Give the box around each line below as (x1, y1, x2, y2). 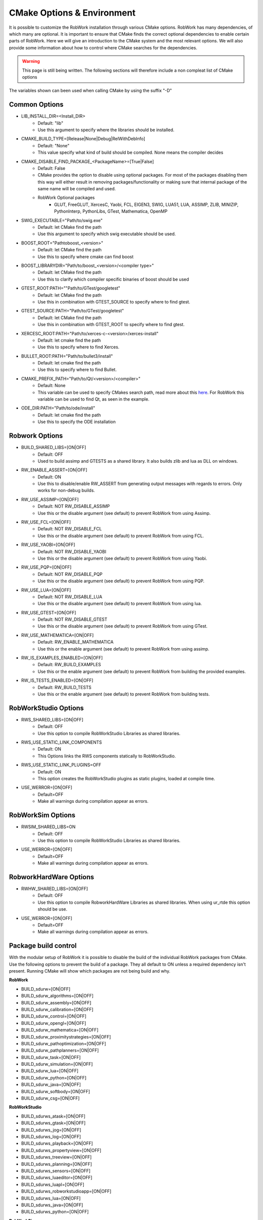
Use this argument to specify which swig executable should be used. (38, 231, 176, 237)
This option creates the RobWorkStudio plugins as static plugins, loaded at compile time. (38, 776, 215, 782)
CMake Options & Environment (9, 7, 136, 18)
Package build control (9, 942, 77, 950)
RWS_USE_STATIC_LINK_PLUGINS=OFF (21, 762, 102, 768)
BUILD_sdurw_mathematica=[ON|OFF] (21, 1027, 98, 1033)
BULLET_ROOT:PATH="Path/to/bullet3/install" (21, 353, 113, 359)
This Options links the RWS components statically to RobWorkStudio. (38, 753, 176, 759)
